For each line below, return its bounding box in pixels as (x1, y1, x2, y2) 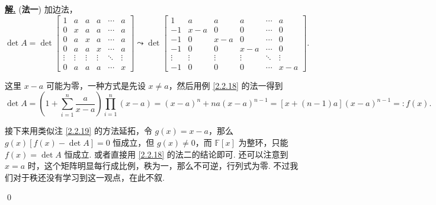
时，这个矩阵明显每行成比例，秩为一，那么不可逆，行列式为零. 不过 (27, 159, 290, 172)
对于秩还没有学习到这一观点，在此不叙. (12, 171, 165, 183)
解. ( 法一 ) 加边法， (5, 3, 78, 15)
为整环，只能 (238, 136, 288, 148)
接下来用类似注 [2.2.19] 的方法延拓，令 (5, 124, 152, 137)
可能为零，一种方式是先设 (46, 79, 146, 91)
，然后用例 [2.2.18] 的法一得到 (168, 79, 283, 91)
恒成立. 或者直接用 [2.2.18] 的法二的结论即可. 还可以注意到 (64, 148, 288, 160)
